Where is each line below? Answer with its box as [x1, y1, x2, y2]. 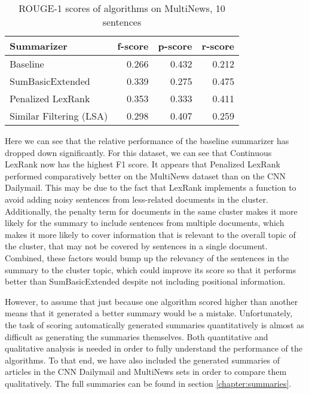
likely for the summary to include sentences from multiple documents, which [5, 216, 284, 229]
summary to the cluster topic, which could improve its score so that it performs [5, 263, 296, 276]
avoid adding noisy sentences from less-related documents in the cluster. [5, 193, 268, 205]
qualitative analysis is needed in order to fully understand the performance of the [5, 342, 302, 355]
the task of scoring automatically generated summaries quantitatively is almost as [5, 318, 304, 331]
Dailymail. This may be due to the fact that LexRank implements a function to [5, 181, 296, 194]
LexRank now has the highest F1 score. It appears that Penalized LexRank [5, 158, 280, 170]
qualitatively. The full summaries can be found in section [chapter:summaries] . [5, 377, 292, 389]
